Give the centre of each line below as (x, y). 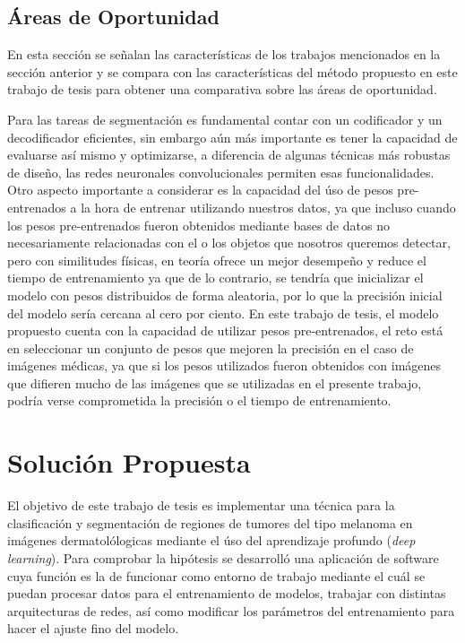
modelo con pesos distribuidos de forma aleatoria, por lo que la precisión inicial (225, 295)
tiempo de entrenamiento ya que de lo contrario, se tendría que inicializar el (215, 278)
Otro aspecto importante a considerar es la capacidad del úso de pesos (200, 190)
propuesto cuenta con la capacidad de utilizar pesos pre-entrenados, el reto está (225, 330)
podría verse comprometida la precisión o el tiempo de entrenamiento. (199, 400)
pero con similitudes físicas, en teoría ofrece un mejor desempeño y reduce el (217, 260)
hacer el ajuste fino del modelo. (93, 628)
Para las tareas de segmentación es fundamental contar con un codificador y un (225, 119)
